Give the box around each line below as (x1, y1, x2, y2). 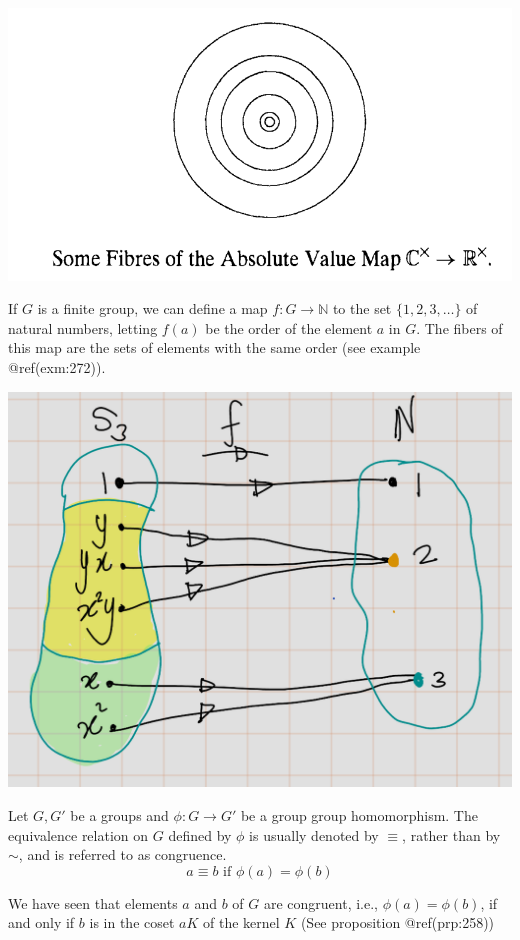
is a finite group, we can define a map (37, 298, 268, 319)
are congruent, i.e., (263, 892, 378, 913)
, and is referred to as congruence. (18, 844, 227, 865)
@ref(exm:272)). (8, 357, 106, 378)
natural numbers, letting (8, 317, 158, 338)
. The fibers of (416, 317, 503, 338)
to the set (332, 298, 392, 319)
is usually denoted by (249, 824, 379, 845)
